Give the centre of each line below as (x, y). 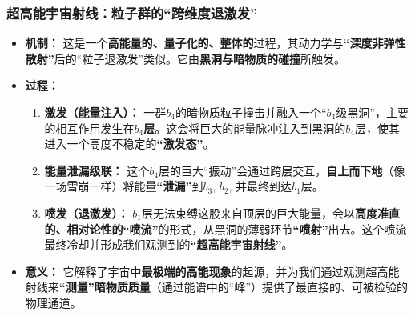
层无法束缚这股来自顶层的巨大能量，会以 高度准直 (270, 212)
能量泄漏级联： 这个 (97, 170)
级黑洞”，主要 (372, 112)
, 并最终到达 (260, 186)
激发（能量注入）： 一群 (105, 112)
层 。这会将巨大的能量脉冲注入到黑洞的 (245, 128)
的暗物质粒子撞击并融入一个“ (251, 112)
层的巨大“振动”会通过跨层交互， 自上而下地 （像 (282, 170)
